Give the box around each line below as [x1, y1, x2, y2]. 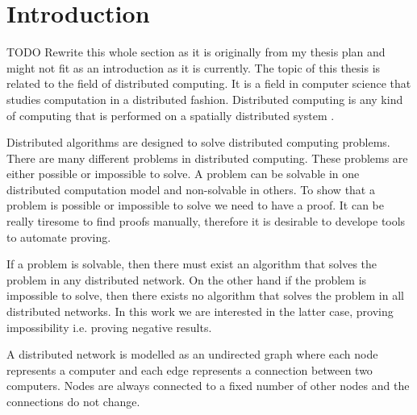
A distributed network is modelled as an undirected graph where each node [6, 346, 378, 363]
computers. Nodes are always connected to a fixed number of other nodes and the [6, 377, 410, 394]
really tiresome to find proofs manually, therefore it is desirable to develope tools [6, 213, 406, 230]
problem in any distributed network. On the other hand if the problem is [6, 271, 367, 288]
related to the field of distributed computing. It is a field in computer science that [6, 75, 411, 92]
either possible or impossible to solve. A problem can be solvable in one [6, 165, 360, 182]
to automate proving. [6, 228, 111, 245]
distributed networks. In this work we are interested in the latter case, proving [6, 303, 394, 320]
